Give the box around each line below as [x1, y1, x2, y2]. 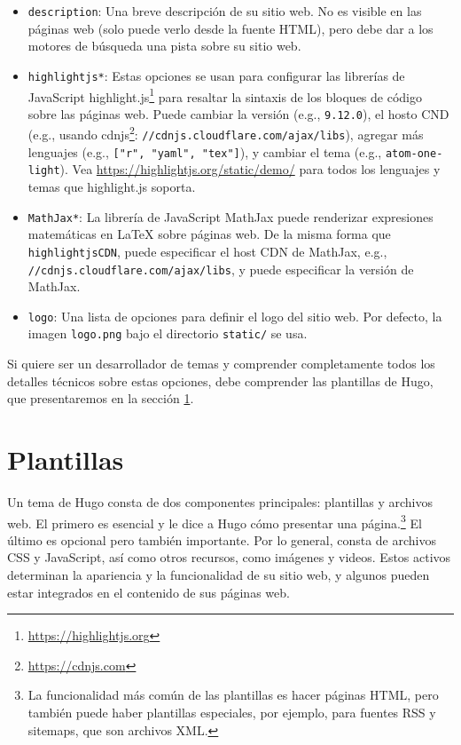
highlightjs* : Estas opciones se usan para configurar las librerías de [27, 66, 405, 84]
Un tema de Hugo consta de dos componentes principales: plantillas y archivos [7, 493, 434, 511]
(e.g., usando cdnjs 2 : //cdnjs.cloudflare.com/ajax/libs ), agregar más [27, 123, 424, 144]
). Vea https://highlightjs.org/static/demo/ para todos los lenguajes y [59, 160, 441, 178]
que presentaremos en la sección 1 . [7, 389, 194, 408]
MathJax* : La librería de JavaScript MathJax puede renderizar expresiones [27, 207, 434, 226]
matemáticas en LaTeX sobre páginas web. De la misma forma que [27, 225, 391, 243]
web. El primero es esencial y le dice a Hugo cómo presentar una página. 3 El [7, 511, 422, 532]
